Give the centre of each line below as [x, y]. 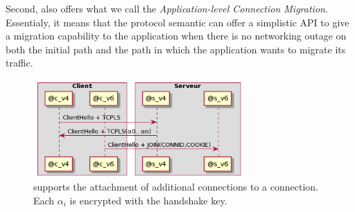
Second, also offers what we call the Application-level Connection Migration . [167, 8]
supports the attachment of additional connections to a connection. [176, 187]
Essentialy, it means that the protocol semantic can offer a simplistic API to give [177, 22]
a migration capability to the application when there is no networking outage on [176, 36]
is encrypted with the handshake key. [148, 200]
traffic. [19, 63]
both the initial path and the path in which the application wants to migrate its [176, 49]
